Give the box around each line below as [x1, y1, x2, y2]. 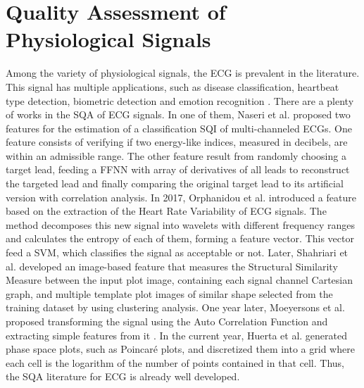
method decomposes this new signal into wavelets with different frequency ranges [6, 217, 355, 232]
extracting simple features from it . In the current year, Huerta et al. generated [6, 327, 348, 342]
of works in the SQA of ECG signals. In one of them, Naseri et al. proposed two [6, 107, 351, 122]
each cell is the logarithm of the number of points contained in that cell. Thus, [6, 355, 344, 370]
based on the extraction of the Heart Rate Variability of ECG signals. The [6, 204, 327, 218]
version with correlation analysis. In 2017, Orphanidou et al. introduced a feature [6, 189, 356, 204]
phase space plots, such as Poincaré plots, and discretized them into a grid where [6, 342, 355, 356]
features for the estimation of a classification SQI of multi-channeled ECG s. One [6, 120, 352, 135]
